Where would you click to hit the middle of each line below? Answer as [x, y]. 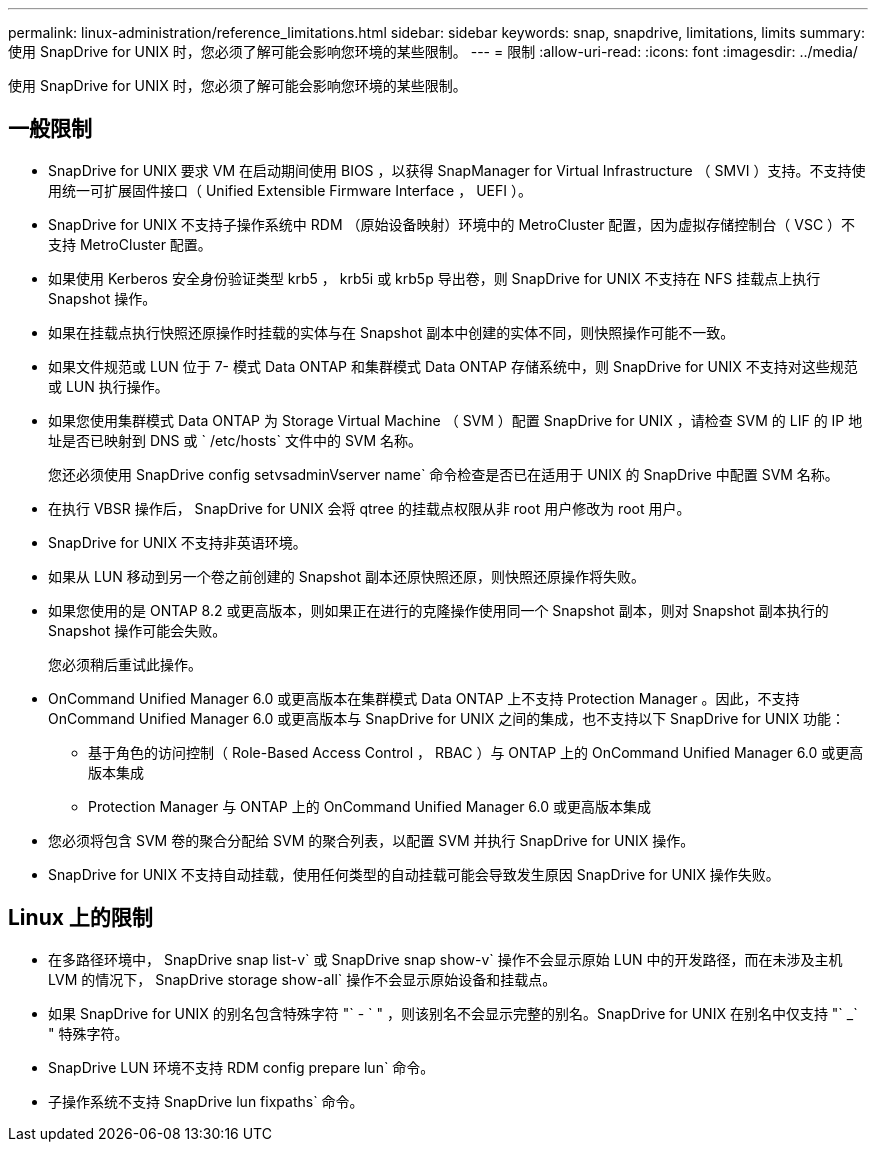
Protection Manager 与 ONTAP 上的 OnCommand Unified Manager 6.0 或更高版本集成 [370, 806]
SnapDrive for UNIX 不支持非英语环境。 [177, 542]
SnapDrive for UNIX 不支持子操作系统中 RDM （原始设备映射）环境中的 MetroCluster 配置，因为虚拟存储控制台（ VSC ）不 [452, 224]
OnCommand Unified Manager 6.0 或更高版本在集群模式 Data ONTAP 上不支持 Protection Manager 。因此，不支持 [424, 698]
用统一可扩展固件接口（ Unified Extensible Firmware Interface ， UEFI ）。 [290, 190]
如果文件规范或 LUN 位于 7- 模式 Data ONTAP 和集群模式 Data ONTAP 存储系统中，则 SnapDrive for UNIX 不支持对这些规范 [453, 366]
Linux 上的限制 [80, 918]
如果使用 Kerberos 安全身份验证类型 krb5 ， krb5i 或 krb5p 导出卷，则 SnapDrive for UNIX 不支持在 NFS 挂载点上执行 [434, 278]
